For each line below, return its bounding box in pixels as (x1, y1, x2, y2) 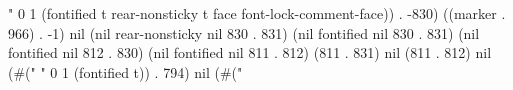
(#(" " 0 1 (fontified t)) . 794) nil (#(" (8, 61, 243, 82)
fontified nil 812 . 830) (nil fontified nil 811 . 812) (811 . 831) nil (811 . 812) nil (8, 42, 492, 63)
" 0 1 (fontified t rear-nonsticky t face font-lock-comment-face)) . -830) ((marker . (8, 3, 506, 23)
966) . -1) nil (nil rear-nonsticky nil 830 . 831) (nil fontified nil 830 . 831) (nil (8, 22, 480, 43)
